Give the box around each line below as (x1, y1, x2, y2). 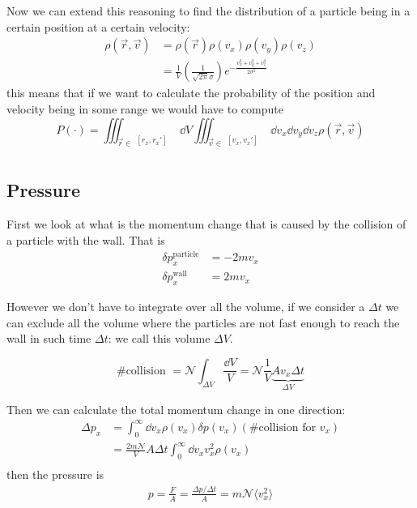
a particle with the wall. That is (6, 231, 165, 248)
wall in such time (6, 330, 91, 347)
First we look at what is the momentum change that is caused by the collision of (6, 215, 406, 232)
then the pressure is (6, 465, 104, 482)
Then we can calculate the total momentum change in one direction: (6, 400, 346, 417)
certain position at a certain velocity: (6, 18, 190, 35)
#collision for (249, 421, 316, 433)
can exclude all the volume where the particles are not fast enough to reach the (6, 314, 400, 331)
